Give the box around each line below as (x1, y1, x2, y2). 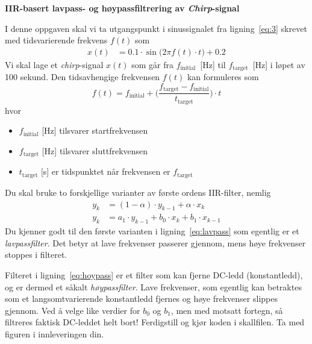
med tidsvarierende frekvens (5, 34, 108, 46)
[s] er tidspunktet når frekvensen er (40, 165, 170, 178)
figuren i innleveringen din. (5, 327, 104, 340)
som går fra (131, 58, 173, 70)
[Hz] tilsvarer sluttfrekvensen (42, 144, 148, 157)
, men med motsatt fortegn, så (170, 304, 283, 316)
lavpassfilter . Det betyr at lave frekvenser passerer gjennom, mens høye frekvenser (5, 236, 306, 249)
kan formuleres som (187, 70, 259, 83)
